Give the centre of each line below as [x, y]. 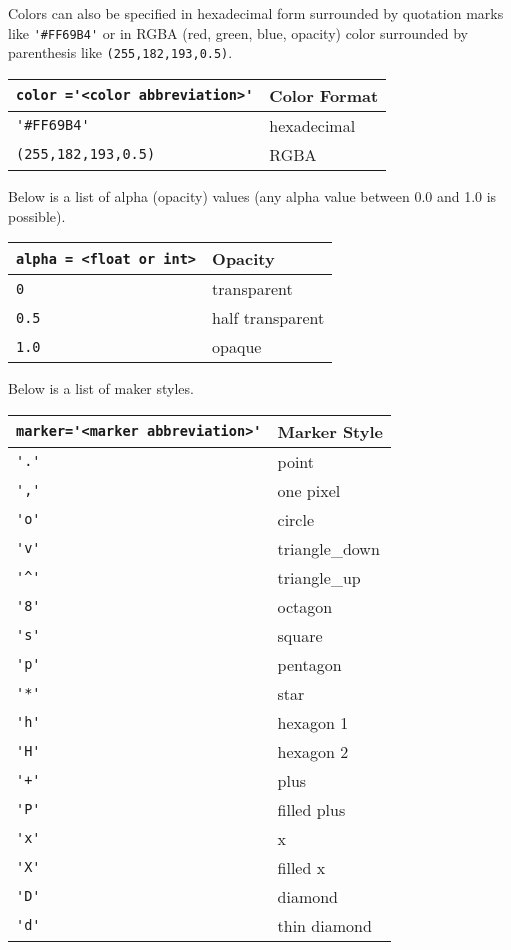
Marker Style [330, 431]
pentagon [309, 664]
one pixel [309, 490]
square [300, 635]
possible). [37, 215]
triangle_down [328, 548]
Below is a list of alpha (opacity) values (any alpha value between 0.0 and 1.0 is [252, 195]
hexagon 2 [313, 751]
